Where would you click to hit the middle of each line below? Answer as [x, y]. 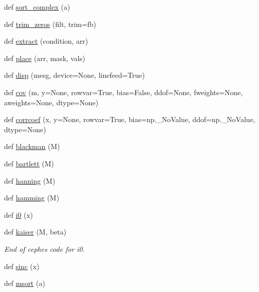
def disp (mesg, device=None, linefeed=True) [75, 75]
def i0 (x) [19, 214]
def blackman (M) [32, 146]
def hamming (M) [32, 198]
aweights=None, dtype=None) [51, 102]
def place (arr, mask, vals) [45, 58]
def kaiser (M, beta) [35, 232]
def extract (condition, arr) [46, 41]
